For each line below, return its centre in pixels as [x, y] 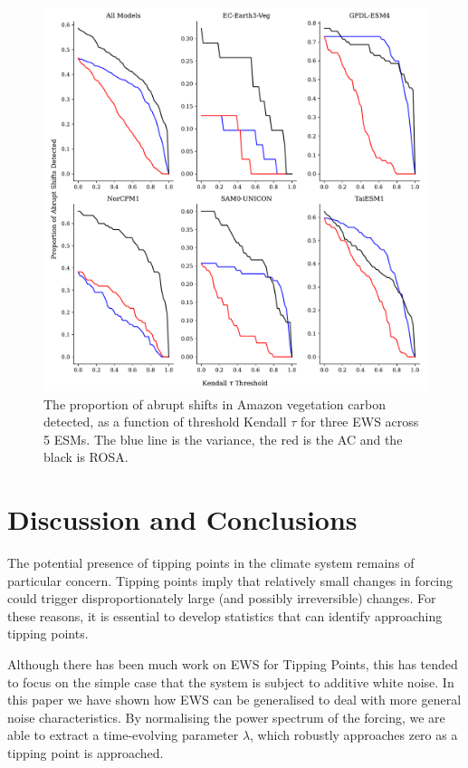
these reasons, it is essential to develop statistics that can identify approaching [225, 615]
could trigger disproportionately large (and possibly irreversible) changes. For [222, 598]
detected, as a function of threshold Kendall [165, 422]
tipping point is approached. [86, 753]
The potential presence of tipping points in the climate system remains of [211, 563]
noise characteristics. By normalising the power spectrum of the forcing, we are [226, 717]
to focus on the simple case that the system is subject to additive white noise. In [231, 682]
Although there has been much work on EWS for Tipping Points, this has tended [233, 664]
